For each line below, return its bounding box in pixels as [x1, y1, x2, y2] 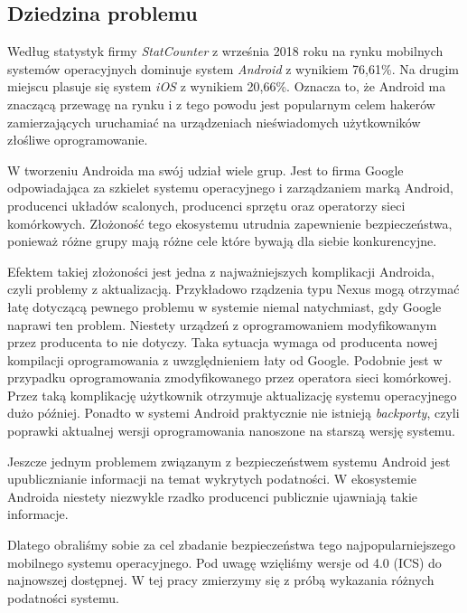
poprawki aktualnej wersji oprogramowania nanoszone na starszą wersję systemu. [7, 421, 455, 440]
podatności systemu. [7, 588, 119, 607]
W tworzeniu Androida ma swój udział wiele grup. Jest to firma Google [7, 160, 404, 179]
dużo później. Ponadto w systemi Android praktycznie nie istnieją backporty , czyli [7, 403, 460, 422]
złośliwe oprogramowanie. [7, 130, 148, 149]
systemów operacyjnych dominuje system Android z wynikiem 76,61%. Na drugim [7, 59, 459, 78]
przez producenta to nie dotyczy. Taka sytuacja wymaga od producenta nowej [7, 333, 438, 352]
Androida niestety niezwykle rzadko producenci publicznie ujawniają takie [7, 486, 418, 505]
